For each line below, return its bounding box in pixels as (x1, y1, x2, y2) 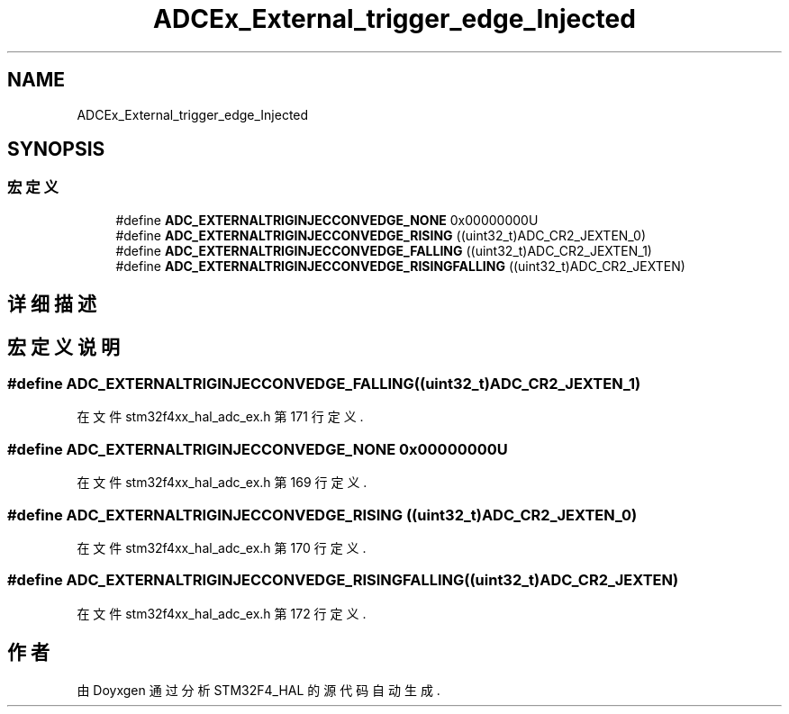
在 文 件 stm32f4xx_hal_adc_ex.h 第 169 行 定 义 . (77, 474, 367, 491)
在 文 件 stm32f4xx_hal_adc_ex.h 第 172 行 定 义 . (77, 605, 367, 621)
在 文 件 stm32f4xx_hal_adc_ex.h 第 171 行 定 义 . (77, 409, 364, 425)
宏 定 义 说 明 (7, 335, 120, 358)
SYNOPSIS (7, 138, 105, 161)
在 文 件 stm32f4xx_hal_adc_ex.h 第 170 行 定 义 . (77, 539, 367, 556)
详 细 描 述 (7, 293, 96, 316)
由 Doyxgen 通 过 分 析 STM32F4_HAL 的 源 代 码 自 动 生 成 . (77, 682, 440, 698)
